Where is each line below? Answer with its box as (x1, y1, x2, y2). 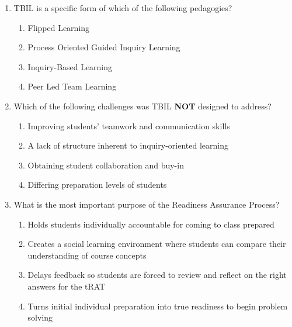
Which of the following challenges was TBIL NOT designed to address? (13, 99, 272, 112)
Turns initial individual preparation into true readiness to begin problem (27, 300, 288, 312)
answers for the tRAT (27, 280, 106, 292)
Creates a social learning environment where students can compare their (27, 237, 286, 250)
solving (27, 311, 53, 323)
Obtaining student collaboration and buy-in (27, 159, 184, 171)
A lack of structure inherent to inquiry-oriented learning (27, 139, 228, 152)
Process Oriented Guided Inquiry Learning (27, 41, 180, 53)
